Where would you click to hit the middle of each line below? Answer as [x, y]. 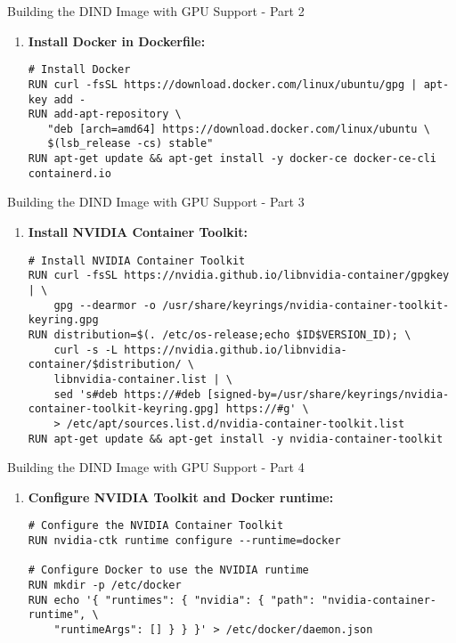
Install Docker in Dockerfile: [117, 41]
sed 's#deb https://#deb [127, 394]
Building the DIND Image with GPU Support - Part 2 [156, 11]
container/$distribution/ [105, 365]
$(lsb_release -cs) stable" [130, 144]
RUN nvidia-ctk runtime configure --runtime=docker [184, 541]
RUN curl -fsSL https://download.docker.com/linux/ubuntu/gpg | [223, 84]
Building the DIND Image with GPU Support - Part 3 [156, 202]
